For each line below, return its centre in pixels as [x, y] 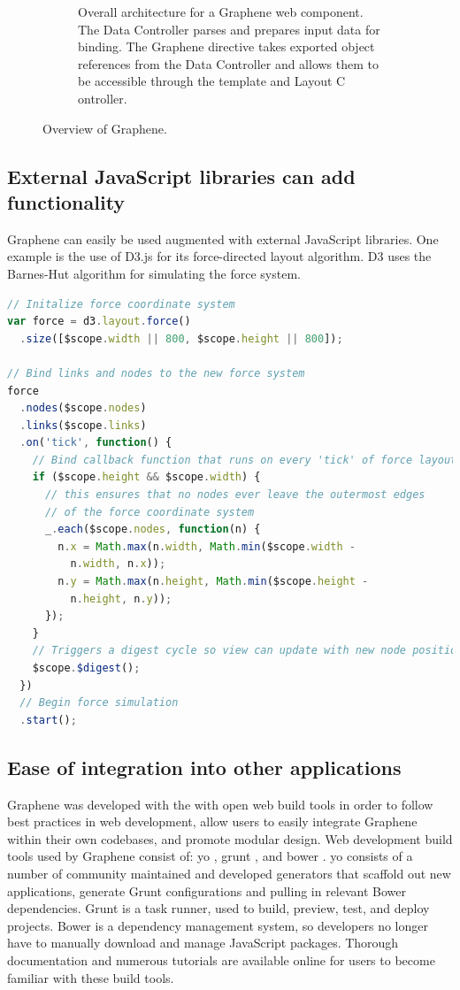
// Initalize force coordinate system [121, 304]
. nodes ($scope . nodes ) [83, 408]
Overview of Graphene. [105, 128]
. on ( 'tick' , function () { [96, 443]
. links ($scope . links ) [83, 425]
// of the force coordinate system [149, 512]
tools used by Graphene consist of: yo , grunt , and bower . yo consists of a [210, 856]
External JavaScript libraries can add [181, 176]
